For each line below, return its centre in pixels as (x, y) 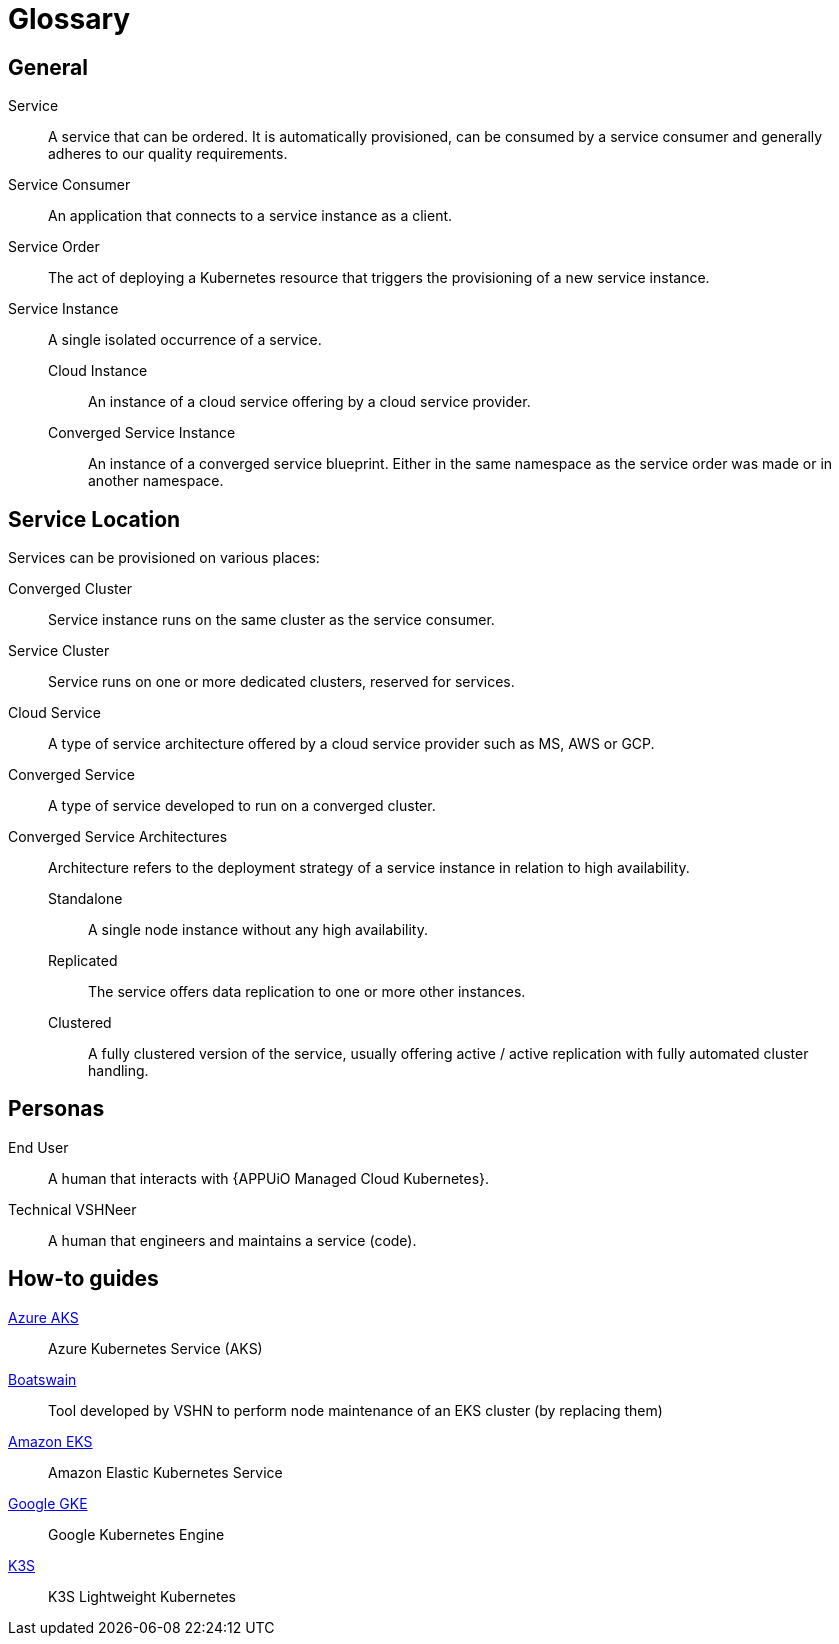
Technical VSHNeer (72, 1209)
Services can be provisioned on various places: (164, 558)
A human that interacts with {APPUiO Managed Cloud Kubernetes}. (269, 1178)
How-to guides (83, 1279)
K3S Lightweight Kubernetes (142, 1596)
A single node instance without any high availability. (258, 930)
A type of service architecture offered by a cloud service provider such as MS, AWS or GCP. (351, 744)
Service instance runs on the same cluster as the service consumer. (271, 620)
